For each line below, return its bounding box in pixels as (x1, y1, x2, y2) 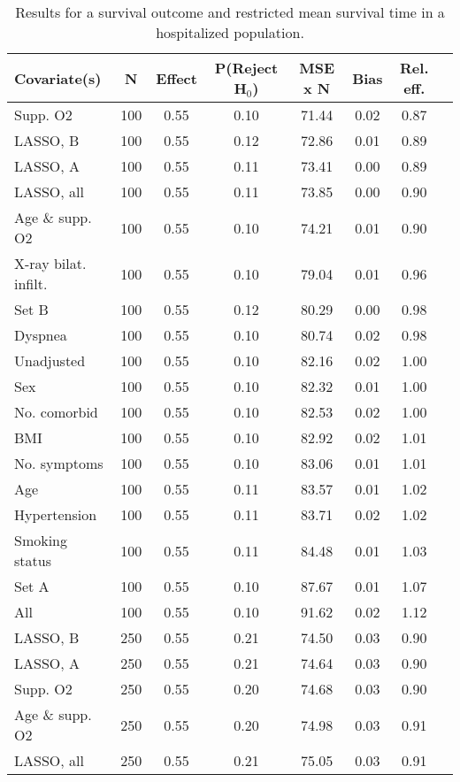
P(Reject (214, 57, 279, 78)
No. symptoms (14, 453, 103, 473)
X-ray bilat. (14, 253, 87, 273)
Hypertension (14, 504, 97, 525)
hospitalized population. (156, 22, 304, 42)
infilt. (14, 273, 48, 294)
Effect (156, 67, 197, 88)
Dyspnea (14, 325, 67, 345)
